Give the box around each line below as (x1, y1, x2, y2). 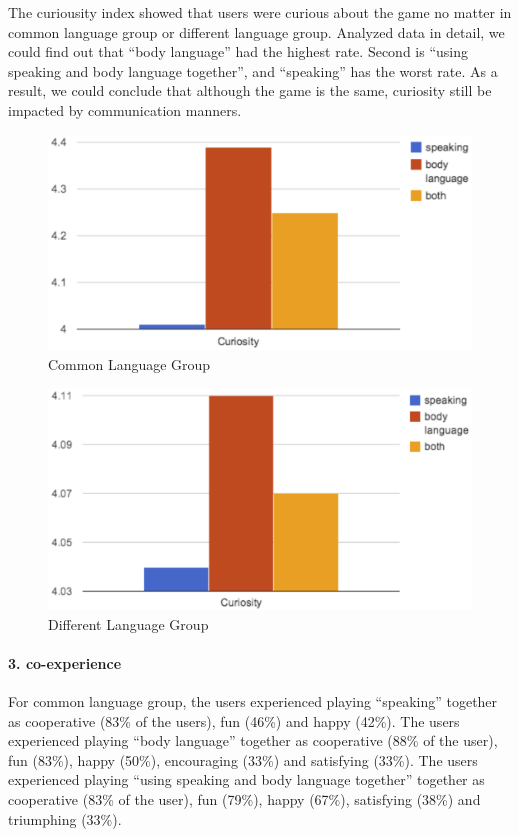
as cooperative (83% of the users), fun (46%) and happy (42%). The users (8, 710, 460, 731)
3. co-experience (8, 652, 122, 673)
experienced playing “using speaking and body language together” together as (8, 769, 485, 790)
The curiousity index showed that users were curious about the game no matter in (8, 2, 512, 22)
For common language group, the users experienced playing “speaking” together (8, 690, 498, 711)
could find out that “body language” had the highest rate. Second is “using (8, 41, 468, 62)
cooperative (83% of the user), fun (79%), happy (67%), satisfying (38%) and (8, 788, 481, 809)
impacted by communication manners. (8, 99, 242, 120)
